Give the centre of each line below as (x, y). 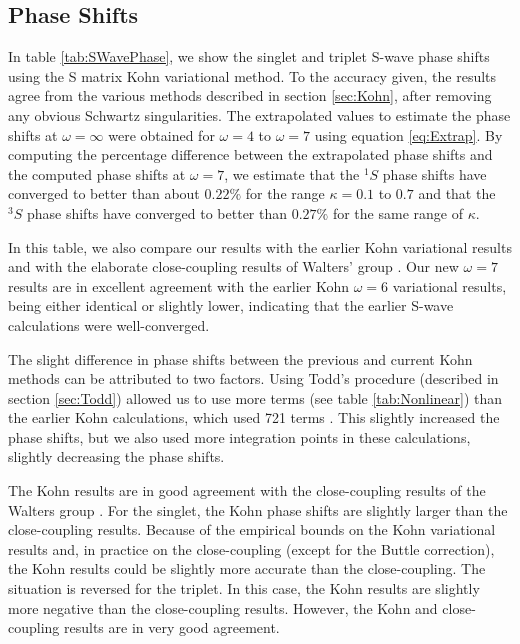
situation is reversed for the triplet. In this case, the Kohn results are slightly (244, 588)
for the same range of (397, 212)
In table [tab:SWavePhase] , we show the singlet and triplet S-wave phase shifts (249, 56)
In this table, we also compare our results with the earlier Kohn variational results (260, 246)
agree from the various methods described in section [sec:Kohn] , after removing (250, 95)
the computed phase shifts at (97, 173)
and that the (457, 193)
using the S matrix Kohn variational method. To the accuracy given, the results (252, 75)
